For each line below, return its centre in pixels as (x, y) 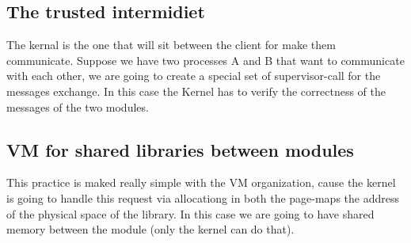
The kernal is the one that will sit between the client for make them (171, 45)
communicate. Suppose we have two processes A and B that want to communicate (205, 60)
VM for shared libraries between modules (180, 149)
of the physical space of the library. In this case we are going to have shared (190, 213)
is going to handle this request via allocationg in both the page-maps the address (203, 197)
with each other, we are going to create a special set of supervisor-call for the (194, 76)
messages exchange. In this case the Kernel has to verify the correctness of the (196, 91)
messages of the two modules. (78, 106)
